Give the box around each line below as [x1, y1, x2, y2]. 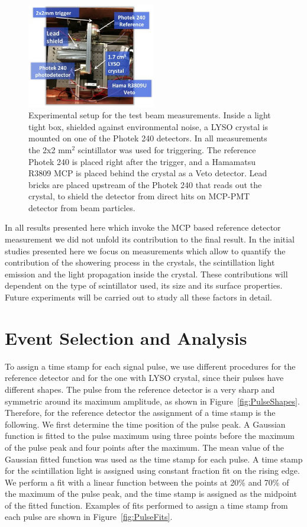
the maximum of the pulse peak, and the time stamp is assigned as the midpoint [5, 487, 297, 500]
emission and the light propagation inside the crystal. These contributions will [5, 267, 288, 280]
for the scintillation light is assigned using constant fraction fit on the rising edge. [5, 464, 300, 477]
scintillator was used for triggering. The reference [77, 143, 256, 156]
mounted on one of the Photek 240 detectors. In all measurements [28, 132, 267, 144]
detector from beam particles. [28, 201, 135, 214]
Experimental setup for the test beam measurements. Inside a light [28, 109, 271, 121]
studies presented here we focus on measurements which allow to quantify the [5, 244, 286, 257]
